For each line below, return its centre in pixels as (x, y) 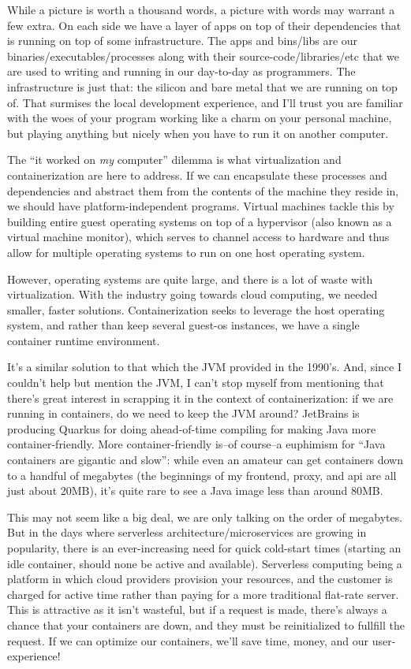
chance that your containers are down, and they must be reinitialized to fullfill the (206, 624)
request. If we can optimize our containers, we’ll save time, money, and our (188, 640)
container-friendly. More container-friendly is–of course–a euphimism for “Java (196, 444)
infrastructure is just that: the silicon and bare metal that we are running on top (202, 86)
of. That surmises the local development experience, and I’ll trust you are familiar (205, 102)
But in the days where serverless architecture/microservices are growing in (187, 532)
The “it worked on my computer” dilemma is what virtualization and (174, 160)
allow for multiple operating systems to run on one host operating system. (186, 252)
